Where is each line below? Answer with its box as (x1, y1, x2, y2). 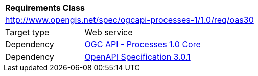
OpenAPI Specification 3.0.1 (84, 52, 191, 62)
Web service (84, 27, 133, 37)
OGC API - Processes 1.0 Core (84, 39, 201, 49)
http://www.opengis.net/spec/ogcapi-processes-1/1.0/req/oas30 (5, 15, 254, 25)
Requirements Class (5, 3, 85, 13)
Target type (5, 27, 50, 37)
